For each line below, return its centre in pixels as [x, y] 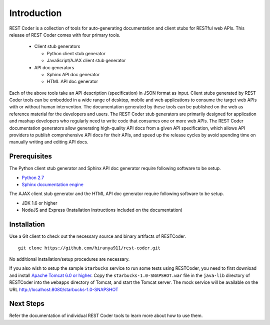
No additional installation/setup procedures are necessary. [69, 259]
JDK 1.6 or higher [39, 203]
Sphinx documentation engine [52, 185]
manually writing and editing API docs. [49, 142]
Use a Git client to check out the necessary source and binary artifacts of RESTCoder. [97, 236]
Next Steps [27, 304]
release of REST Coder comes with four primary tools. [65, 35]
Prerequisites [30, 156]
